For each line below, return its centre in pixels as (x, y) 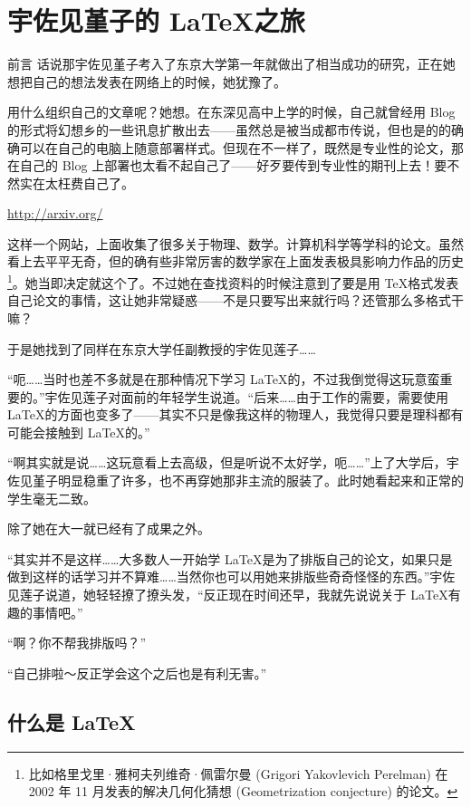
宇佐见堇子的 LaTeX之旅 (156, 20)
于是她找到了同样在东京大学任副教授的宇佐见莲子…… (162, 348)
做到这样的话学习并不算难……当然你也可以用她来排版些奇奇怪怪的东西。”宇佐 (231, 576)
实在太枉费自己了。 (77, 183)
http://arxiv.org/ (55, 213)
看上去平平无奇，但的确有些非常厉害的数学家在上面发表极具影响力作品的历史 (235, 261)
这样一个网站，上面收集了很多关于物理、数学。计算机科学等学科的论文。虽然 (235, 243)
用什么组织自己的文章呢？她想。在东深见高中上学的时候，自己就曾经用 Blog (231, 112)
